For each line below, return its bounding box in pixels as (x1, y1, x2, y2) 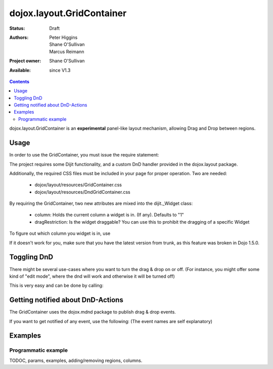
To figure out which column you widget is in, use (9, 230, 111, 237)
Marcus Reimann (49, 48, 84, 55)
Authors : (9, 34, 29, 40)
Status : (9, 25, 25, 31)
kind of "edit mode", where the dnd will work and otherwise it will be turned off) (9, 273, 175, 279)
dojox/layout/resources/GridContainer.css (34, 182, 122, 188)
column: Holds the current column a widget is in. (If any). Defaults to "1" (34, 212, 184, 218)
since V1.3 (49, 67, 71, 73)
